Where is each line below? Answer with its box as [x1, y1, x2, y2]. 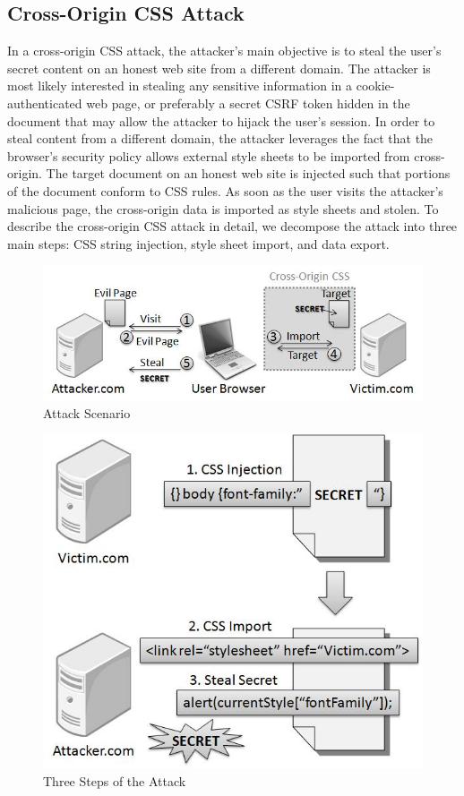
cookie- [356, 76, 395, 95]
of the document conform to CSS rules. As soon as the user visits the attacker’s [7, 181, 443, 200]
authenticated [7, 93, 82, 112]
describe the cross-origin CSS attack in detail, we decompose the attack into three [7, 217, 458, 235]
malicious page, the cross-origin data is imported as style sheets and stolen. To [7, 199, 439, 218]
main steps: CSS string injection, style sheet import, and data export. [7, 234, 390, 252]
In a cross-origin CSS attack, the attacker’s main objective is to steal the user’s [7, 41, 442, 60]
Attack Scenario [43, 403, 131, 422]
